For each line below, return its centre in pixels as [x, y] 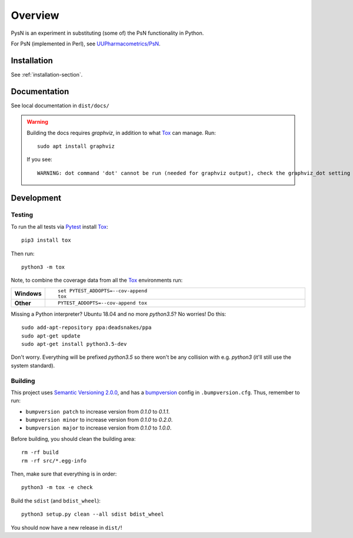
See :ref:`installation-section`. [47, 74]
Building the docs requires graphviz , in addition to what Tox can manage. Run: [121, 133]
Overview [35, 15]
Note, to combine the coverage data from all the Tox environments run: [97, 280]
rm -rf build [40, 453]
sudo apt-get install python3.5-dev [74, 344]
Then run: [23, 253]
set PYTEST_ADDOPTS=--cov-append [102, 291]
